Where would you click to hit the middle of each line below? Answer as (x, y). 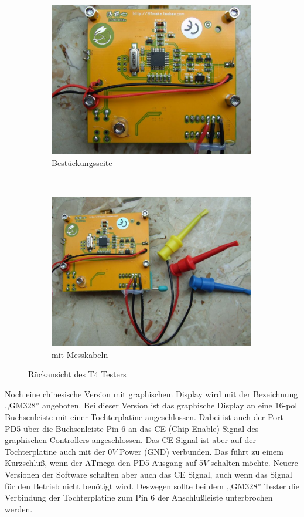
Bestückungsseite (82, 162)
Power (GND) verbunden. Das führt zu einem (201, 451)
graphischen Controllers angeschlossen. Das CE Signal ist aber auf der (130, 440)
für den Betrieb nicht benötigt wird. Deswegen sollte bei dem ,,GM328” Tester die (152, 486)
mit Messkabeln (80, 354)
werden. (19, 508)
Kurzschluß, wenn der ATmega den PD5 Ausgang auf (101, 463)
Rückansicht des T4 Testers (77, 374)
